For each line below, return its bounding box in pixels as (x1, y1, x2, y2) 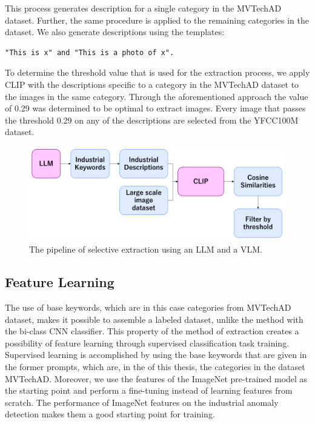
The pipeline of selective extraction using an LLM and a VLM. (29, 243, 262, 256)
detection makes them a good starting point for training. (5, 408, 215, 420)
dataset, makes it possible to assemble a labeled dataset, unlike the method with (5, 313, 303, 325)
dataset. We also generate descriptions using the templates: (5, 25, 225, 38)
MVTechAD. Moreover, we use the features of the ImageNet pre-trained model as (5, 372, 308, 385)
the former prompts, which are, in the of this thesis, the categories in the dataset (5, 360, 305, 373)
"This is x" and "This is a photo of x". (5, 48, 174, 57)
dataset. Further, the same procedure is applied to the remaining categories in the (5, 13, 310, 26)
